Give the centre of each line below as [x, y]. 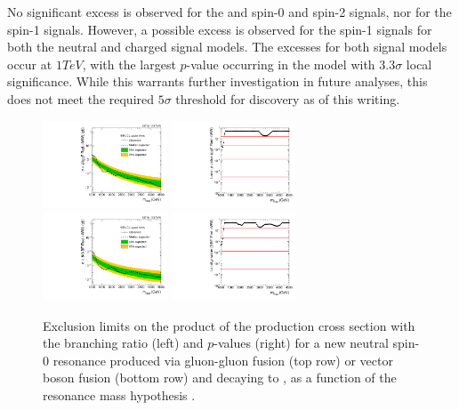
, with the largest [129, 64]
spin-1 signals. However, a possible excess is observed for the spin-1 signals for [220, 29]
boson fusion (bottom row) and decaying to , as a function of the [220, 378]
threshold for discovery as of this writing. [288, 98]
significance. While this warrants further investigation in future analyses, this [217, 81]
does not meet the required [81, 98]
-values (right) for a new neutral [301, 343]
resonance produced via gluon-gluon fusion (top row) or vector [223, 360]
